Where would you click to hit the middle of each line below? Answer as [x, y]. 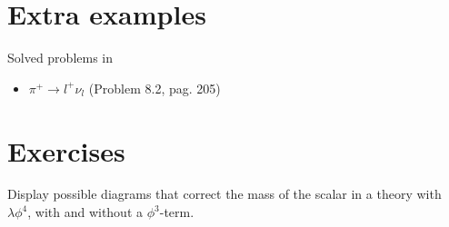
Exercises [66, 150]
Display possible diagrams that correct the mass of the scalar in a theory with [224, 194]
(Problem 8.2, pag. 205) [155, 88]
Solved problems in [60, 58]
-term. [177, 212]
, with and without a [85, 212]
